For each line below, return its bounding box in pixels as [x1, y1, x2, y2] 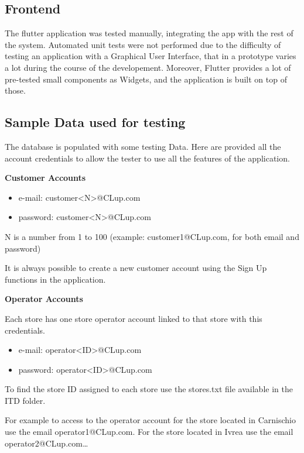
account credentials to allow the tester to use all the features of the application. [5, 152, 290, 164]
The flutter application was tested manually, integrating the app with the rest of [5, 27, 293, 39]
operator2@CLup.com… [5, 437, 88, 449]
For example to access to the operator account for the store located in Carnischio [5, 414, 296, 426]
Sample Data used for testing [5, 113, 186, 131]
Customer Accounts [5, 171, 86, 184]
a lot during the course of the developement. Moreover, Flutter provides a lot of [5, 61, 291, 73]
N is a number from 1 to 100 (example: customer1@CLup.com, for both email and [5, 230, 299, 242]
